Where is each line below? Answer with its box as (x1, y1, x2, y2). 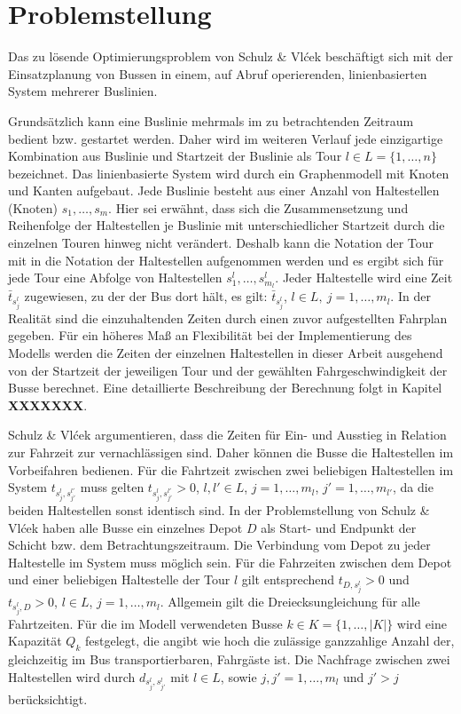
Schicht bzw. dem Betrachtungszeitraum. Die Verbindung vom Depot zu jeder (8, 535, 431, 554)
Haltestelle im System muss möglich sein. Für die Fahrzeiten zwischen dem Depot (8, 552, 452, 571)
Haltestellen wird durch (8, 667, 136, 686)
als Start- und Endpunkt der (261, 518, 417, 536)
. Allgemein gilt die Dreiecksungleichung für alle (160, 592, 420, 611)
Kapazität (8, 631, 62, 650)
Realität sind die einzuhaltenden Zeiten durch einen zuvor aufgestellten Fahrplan (8, 308, 448, 327)
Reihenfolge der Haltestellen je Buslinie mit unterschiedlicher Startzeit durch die (8, 216, 445, 234)
